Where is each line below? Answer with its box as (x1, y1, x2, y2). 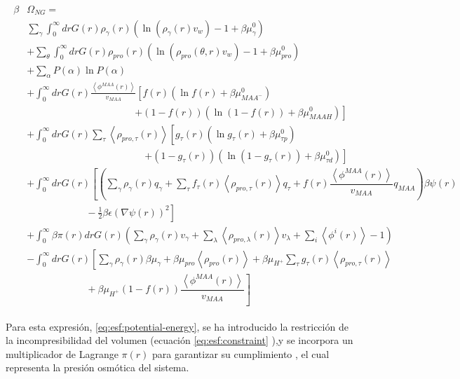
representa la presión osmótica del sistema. (6, 360, 189, 375)
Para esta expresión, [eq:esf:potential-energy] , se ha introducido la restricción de (6, 319, 349, 333)
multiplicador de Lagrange (6, 346, 119, 361)
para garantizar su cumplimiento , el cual (152, 346, 330, 361)
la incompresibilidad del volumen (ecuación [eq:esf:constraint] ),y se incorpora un (6, 333, 353, 347)
